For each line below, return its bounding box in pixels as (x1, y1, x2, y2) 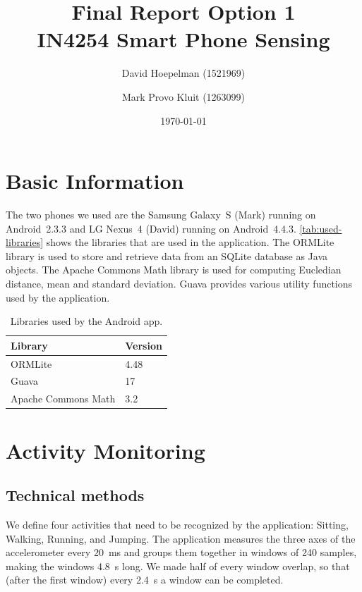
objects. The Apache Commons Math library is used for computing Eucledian (6, 262, 342, 277)
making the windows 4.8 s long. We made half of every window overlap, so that (6, 558, 350, 573)
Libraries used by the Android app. (10, 314, 163, 328)
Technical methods (6, 484, 145, 506)
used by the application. (6, 290, 110, 304)
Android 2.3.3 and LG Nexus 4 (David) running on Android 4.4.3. (6, 221, 296, 235)
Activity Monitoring (6, 436, 205, 464)
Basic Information (6, 166, 184, 195)
